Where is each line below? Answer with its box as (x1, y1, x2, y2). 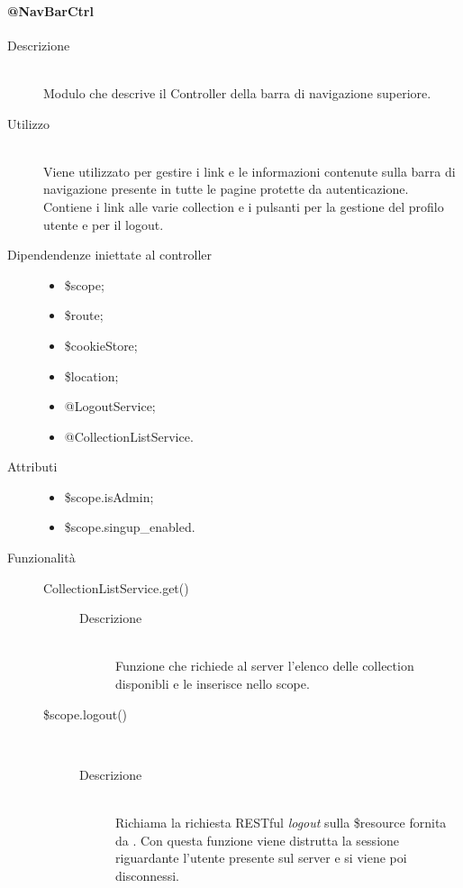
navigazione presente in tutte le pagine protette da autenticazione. (43, 179, 409, 198)
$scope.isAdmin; (64, 487, 154, 506)
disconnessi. (115, 865, 180, 884)
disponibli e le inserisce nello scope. (115, 674, 310, 693)
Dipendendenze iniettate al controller (7, 245, 213, 264)
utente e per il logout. (43, 215, 164, 233)
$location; (64, 366, 119, 385)
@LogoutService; (64, 397, 156, 416)
